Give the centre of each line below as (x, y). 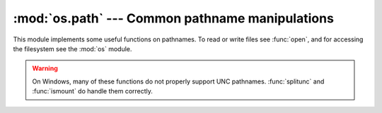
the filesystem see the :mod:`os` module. (73, 48)
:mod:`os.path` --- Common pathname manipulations (173, 18)
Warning (45, 68)
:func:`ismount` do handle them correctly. (93, 91)
